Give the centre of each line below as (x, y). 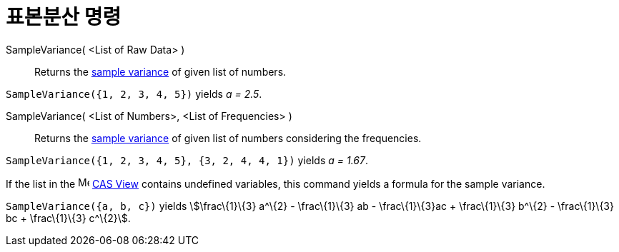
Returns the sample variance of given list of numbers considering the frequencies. (228, 138)
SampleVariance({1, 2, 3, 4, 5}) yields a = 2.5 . (134, 94)
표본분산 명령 (64, 17)
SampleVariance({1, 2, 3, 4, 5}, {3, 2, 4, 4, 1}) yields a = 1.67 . (187, 160)
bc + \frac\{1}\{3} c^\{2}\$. (68, 218)
